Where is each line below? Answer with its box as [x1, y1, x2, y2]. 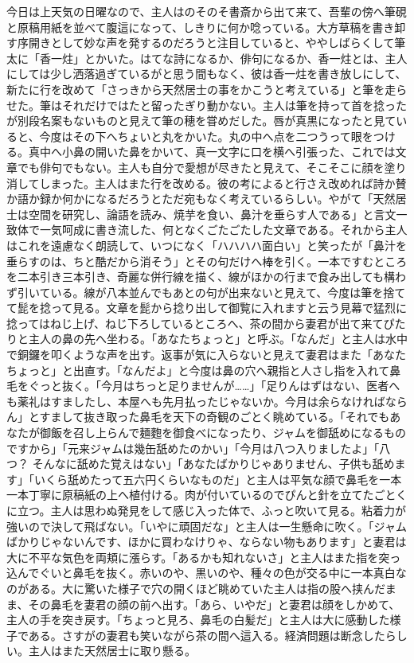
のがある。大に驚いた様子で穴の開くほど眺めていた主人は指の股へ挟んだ [6, 579, 385, 596]
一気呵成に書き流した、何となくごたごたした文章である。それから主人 [39, 221, 408, 238]
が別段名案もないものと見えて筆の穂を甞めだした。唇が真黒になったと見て [6, 112, 396, 129]
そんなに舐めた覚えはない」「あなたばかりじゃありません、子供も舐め [32, 455, 395, 472]
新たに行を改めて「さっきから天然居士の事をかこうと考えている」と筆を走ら [6, 80, 408, 97]
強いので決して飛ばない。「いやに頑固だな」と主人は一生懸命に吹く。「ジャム [6, 517, 407, 534]
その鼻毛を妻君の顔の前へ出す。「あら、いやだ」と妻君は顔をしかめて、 [28, 595, 400, 612]
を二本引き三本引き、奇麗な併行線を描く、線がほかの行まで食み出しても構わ [6, 268, 406, 285]
